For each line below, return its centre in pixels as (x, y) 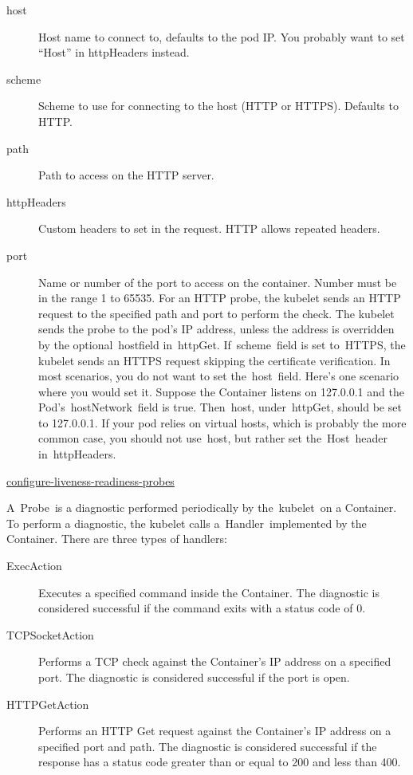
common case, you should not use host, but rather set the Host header (213, 438)
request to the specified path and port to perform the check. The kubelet (216, 313)
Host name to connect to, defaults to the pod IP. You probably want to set (222, 36)
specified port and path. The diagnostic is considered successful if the (208, 746)
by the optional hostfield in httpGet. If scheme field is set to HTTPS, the (222, 344)
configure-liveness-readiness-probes (90, 480)
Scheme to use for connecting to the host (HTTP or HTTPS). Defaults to (218, 106)
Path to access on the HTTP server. (126, 175)
